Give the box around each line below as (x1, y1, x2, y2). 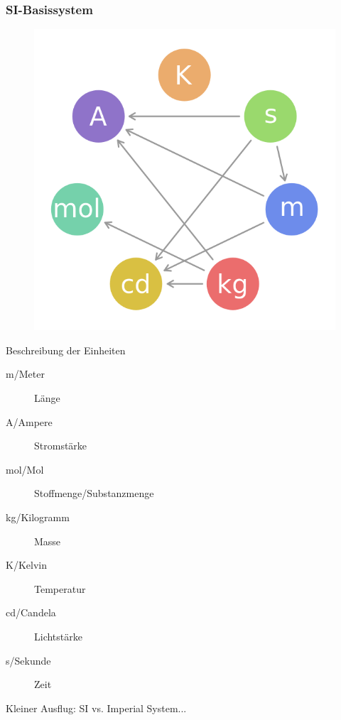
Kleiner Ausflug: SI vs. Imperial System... (6, 700, 187, 715)
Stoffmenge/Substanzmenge (34, 486, 154, 501)
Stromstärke (34, 438, 87, 453)
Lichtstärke (34, 628, 82, 643)
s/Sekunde (6, 653, 51, 667)
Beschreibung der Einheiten (6, 342, 126, 357)
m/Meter (6, 366, 45, 381)
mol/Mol (6, 462, 44, 476)
